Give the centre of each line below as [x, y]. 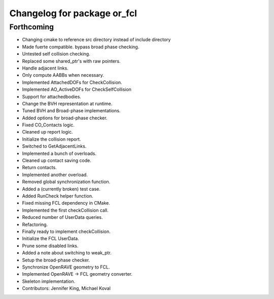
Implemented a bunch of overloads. [59, 153]
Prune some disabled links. [50, 246]
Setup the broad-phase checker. [56, 260]
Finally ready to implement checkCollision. [66, 231]
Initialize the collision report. [52, 139]
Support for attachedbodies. [52, 96]
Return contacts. [39, 168]
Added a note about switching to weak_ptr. [67, 253]
